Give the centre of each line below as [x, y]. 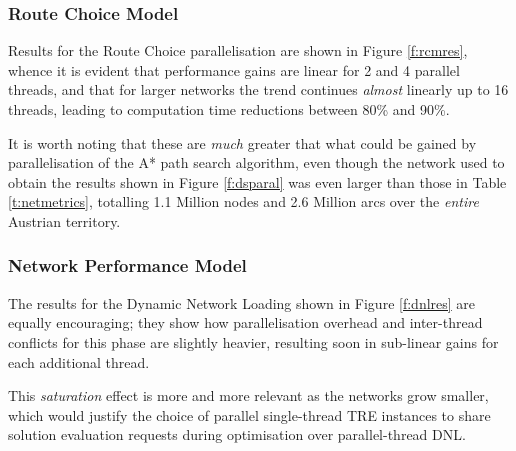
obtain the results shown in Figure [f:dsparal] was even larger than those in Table [257, 181]
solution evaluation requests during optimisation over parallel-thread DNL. [237, 434]
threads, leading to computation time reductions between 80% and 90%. [229, 109]
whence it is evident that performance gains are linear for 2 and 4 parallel [234, 69]
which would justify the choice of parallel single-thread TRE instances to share [249, 414]
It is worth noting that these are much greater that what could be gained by [242, 142]
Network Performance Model [127, 265]
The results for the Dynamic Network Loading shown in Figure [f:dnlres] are [242, 302]
